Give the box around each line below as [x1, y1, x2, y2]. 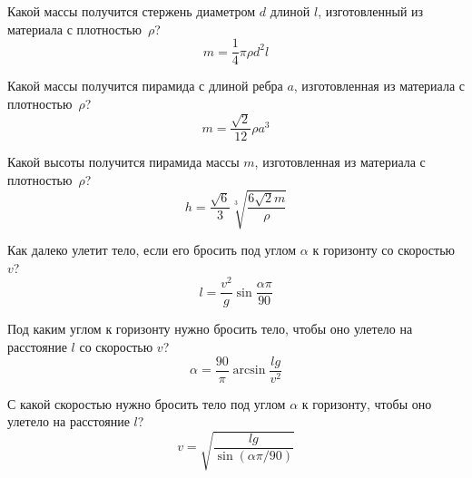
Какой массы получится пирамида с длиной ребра [7, 76, 283, 95]
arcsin [232, 364, 266, 376]
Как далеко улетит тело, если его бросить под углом [7, 240, 297, 259]
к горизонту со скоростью [312, 240, 456, 259]
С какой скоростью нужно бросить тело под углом [7, 394, 286, 413]
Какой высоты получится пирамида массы [7, 152, 240, 171]
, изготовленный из [318, 2, 424, 20]
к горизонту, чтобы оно [301, 394, 432, 413]
